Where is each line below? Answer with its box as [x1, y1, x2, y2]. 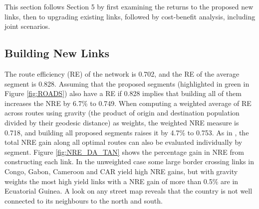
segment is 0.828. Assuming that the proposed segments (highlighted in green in [4, 78, 250, 89]
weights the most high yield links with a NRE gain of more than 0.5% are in [4, 176, 239, 186]
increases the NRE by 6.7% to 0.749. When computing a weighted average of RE [4, 98, 252, 108]
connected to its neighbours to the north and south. [4, 195, 163, 206]
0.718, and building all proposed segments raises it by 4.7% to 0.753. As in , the [4, 127, 249, 137]
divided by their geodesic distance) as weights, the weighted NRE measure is [4, 117, 239, 127]
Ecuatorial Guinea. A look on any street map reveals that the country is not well [4, 186, 253, 196]
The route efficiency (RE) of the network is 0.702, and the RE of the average [4, 68, 240, 79]
